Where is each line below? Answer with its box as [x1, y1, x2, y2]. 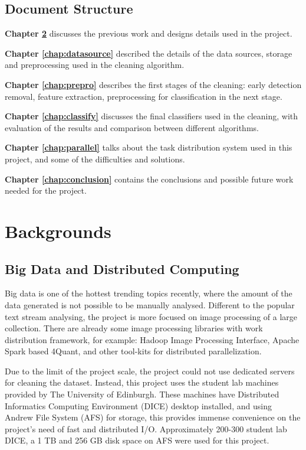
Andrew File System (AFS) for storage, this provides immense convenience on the [5, 411, 301, 423]
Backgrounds [5, 219, 111, 243]
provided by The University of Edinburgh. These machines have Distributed [5, 388, 279, 400]
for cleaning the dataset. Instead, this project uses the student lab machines [5, 376, 279, 389]
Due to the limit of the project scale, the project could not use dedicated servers [5, 364, 295, 377]
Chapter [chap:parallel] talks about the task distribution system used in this [5, 141, 292, 154]
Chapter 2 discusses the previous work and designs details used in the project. [5, 27, 292, 40]
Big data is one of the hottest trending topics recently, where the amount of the [5, 287, 292, 299]
